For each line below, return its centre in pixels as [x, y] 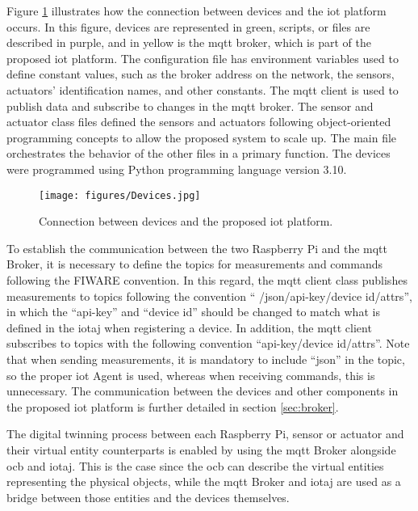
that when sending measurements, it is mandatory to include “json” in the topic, [206, 359]
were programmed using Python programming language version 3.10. [177, 169]
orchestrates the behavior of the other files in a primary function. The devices [199, 153]
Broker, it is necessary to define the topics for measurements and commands [194, 264]
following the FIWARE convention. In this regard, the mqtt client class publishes [207, 279]
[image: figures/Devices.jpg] [120, 195]
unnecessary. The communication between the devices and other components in [203, 391]
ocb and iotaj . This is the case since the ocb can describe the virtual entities [195, 465]
